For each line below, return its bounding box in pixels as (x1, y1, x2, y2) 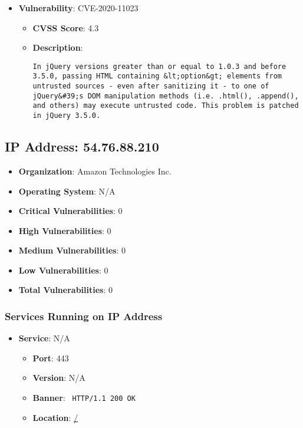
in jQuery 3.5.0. (32, 111, 101, 120)
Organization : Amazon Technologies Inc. (18, 164, 172, 177)
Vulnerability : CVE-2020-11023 (18, 2, 139, 14)
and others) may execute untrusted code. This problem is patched (32, 101, 299, 110)
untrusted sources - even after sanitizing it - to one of (32, 82, 269, 91)
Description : (32, 41, 83, 54)
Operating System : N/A (18, 185, 116, 197)
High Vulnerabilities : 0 (18, 224, 111, 236)
